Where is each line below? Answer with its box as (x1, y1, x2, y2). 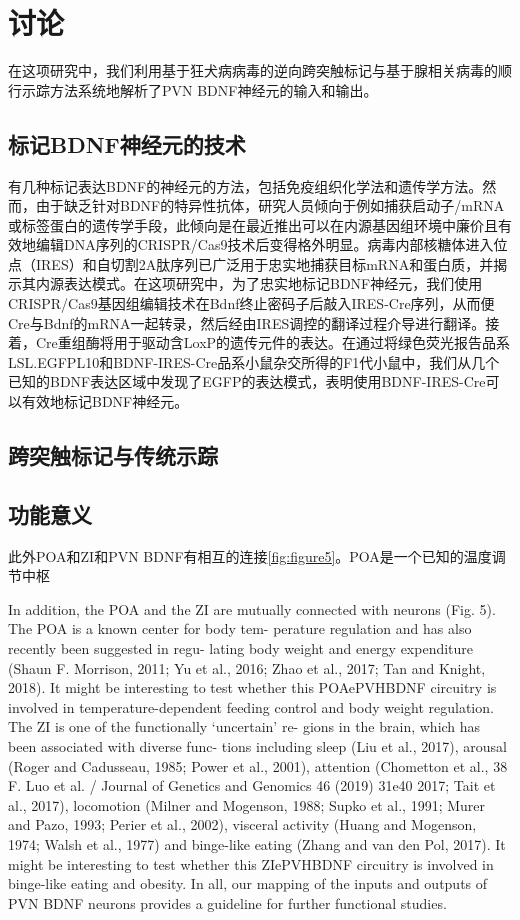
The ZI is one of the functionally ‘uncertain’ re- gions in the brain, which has (8, 716, 481, 737)
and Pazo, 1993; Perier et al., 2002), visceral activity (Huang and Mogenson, (8, 814, 477, 835)
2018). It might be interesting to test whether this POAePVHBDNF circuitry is (8, 677, 497, 698)
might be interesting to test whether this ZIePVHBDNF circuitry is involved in (8, 853, 494, 874)
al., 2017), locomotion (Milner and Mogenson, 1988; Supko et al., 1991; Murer (8, 794, 486, 815)
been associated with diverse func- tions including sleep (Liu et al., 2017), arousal (8, 735, 507, 756)
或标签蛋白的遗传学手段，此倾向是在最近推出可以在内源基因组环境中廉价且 (8, 214, 498, 235)
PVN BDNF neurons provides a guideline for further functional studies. (8, 892, 447, 913)
